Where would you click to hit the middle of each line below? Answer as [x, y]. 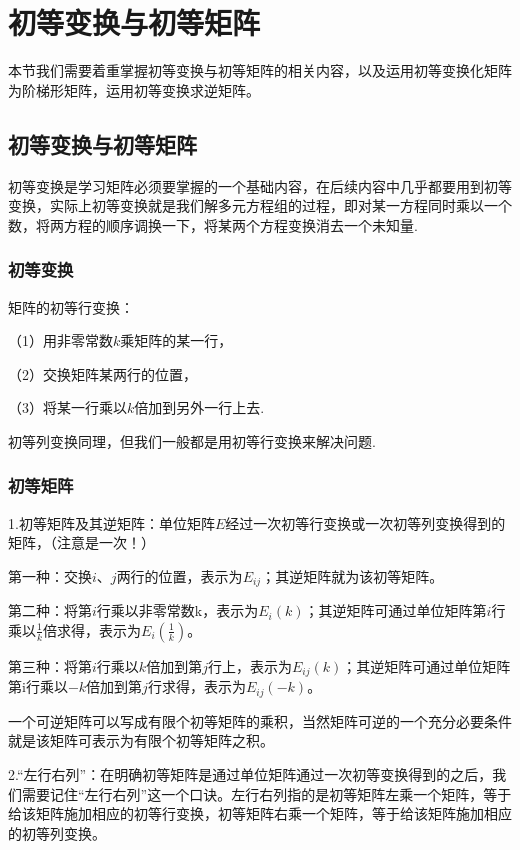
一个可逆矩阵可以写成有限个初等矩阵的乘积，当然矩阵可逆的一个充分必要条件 [260, 720]
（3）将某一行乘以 [67, 407]
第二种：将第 [50, 610]
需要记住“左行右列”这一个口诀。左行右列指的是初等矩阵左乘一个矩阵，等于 [266, 793]
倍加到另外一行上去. [199, 407]
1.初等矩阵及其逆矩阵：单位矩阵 [111, 522]
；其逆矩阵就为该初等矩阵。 [352, 575]
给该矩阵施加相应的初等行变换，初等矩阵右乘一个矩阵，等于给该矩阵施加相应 [260, 813]
